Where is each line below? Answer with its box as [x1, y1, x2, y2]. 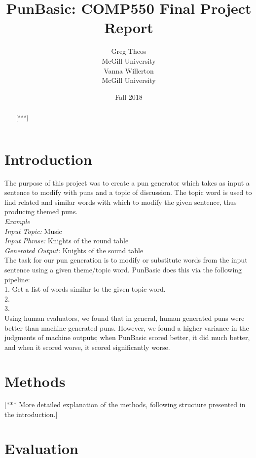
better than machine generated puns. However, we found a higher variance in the [4, 322, 249, 333]
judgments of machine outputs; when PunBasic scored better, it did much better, [4, 332, 250, 343]
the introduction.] [4, 409, 58, 420]
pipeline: [4, 274, 30, 284]
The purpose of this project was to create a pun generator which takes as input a [4, 177, 250, 188]
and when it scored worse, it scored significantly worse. [4, 342, 170, 352]
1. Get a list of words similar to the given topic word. [4, 284, 166, 294]
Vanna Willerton [104, 65, 154, 76]
